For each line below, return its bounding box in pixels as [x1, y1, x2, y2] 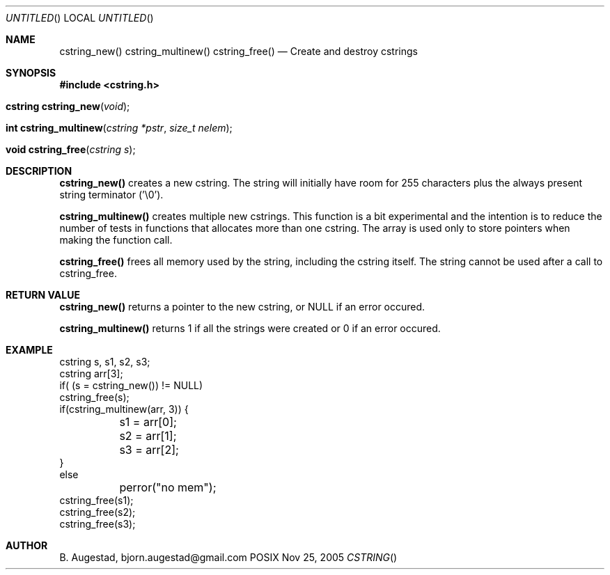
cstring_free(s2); [59, 506, 136, 518]
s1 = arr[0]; [119, 415, 177, 429]
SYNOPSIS [6, 67, 56, 79]
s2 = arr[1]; [119, 429, 177, 443]
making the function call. [59, 234, 173, 246]
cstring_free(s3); [59, 518, 136, 530]
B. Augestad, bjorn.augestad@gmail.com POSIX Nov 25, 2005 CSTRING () [59, 551, 398, 563]
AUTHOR [6, 539, 48, 551]
